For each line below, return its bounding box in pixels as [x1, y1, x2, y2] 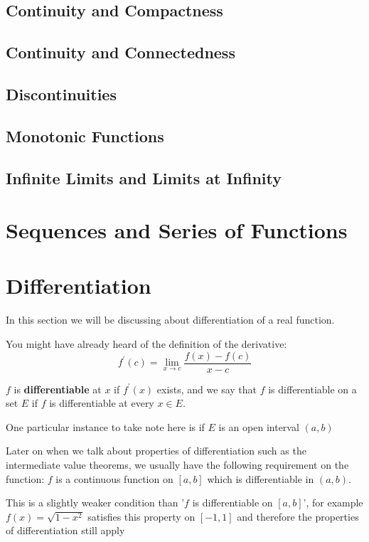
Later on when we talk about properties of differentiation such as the [6, 443, 306, 458]
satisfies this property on [87, 509, 196, 524]
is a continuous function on [55, 471, 173, 486]
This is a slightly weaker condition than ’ [6, 495, 185, 510]
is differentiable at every [49, 395, 154, 410]
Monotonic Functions [6, 124, 164, 147]
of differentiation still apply [6, 523, 125, 538]
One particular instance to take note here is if [6, 419, 205, 434]
